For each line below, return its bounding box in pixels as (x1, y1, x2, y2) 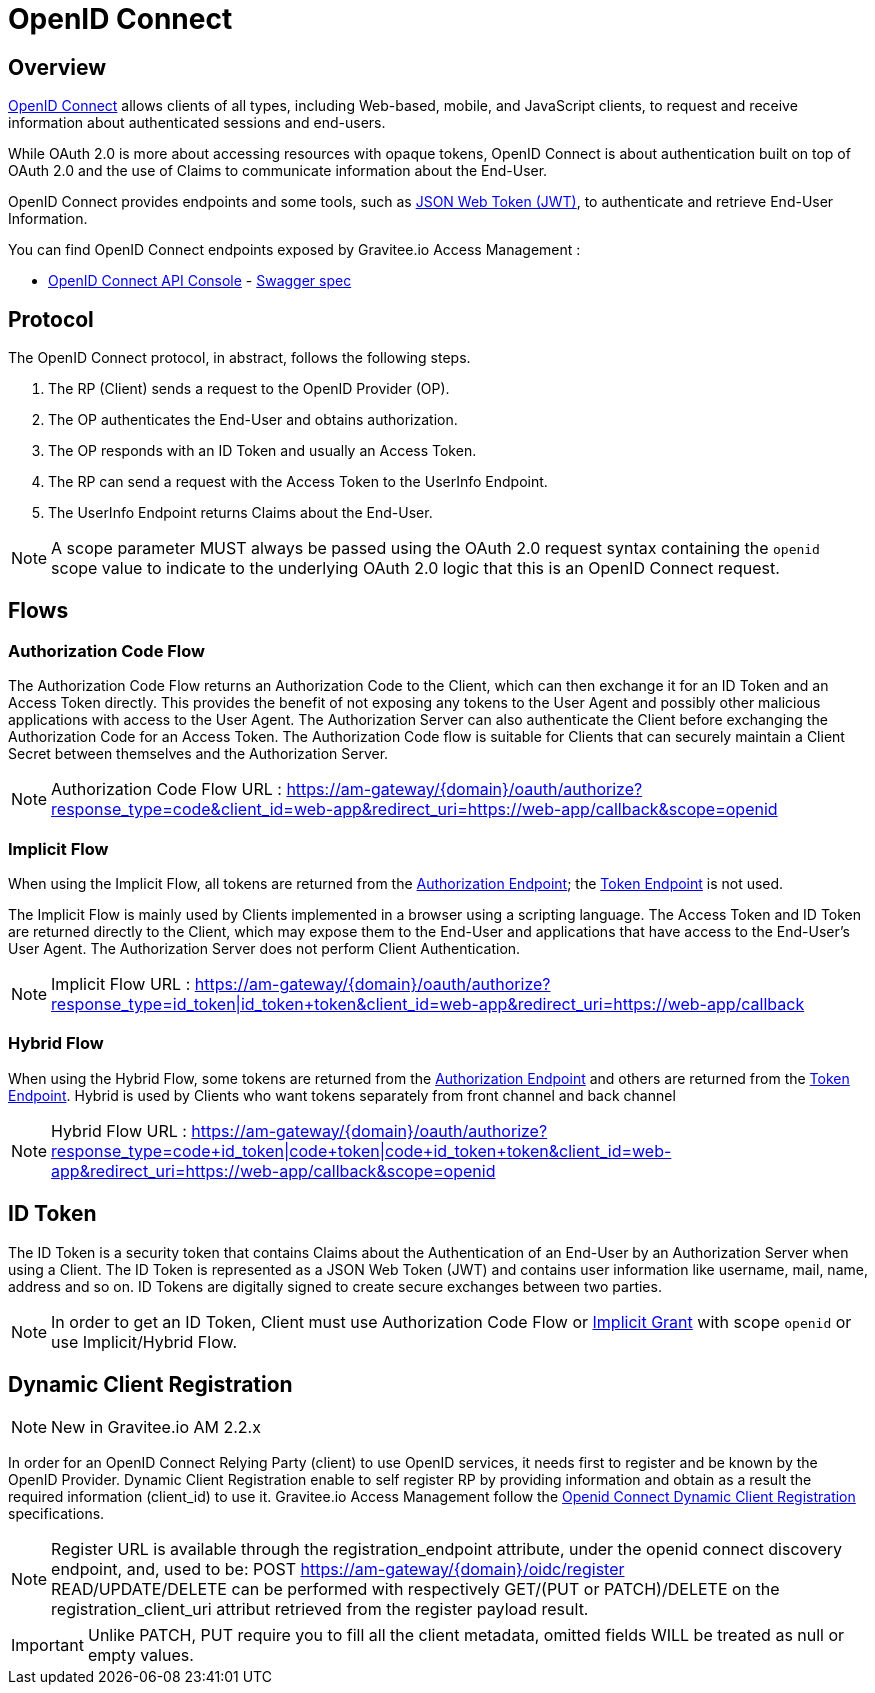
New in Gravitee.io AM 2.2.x (51, 1417, 261, 1438)
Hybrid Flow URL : (51, 1120, 187, 1141)
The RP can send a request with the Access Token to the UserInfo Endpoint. (48, 473, 548, 491)
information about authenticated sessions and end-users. (8, 114, 386, 132)
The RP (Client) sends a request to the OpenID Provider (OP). (48, 380, 450, 398)
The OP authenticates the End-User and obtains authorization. (48, 411, 458, 429)
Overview (8, 54, 107, 80)
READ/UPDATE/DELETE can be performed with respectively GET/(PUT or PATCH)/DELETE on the (51, 1579, 780, 1600)
